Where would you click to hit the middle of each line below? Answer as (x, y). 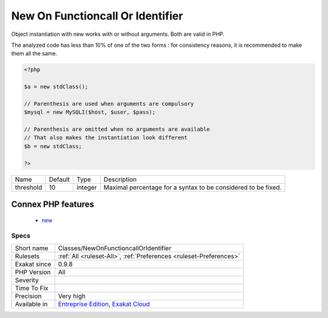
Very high (72, 296)
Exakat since (33, 264)
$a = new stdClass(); (56, 87)
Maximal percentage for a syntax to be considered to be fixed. (193, 187)
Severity (27, 280)
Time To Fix (32, 288)
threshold (29, 187)
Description (120, 179)
